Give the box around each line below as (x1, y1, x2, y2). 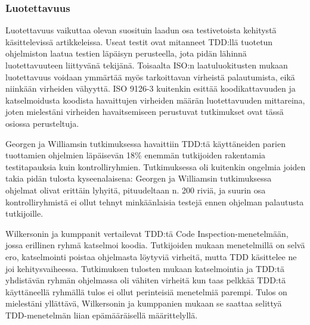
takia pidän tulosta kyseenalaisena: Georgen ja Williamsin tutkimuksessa (5, 172, 272, 185)
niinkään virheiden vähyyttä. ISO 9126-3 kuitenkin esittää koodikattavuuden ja (5, 82, 296, 95)
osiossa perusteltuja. (5, 117, 79, 129)
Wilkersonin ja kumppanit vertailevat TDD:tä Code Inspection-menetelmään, (5, 227, 289, 239)
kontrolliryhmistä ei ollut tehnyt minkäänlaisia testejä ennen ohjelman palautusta (5, 195, 304, 208)
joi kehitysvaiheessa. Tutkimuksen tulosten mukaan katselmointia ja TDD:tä (5, 262, 284, 274)
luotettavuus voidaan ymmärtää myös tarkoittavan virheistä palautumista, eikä (5, 70, 295, 83)
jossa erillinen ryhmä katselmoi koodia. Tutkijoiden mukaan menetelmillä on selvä (5, 239, 305, 251)
